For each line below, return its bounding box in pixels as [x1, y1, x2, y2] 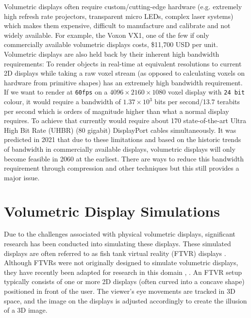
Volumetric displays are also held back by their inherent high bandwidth [4, 48, 219, 59]
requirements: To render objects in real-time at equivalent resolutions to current [4, 58, 242, 68]
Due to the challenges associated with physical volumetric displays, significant [4, 229, 235, 239]
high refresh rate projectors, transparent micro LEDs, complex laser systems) [4, 11, 234, 21]
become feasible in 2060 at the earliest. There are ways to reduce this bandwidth [4, 153, 244, 163]
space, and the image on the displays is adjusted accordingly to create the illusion [4, 295, 247, 305]
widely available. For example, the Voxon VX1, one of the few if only [4, 30, 209, 40]
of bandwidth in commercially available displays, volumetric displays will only [4, 143, 235, 154]
